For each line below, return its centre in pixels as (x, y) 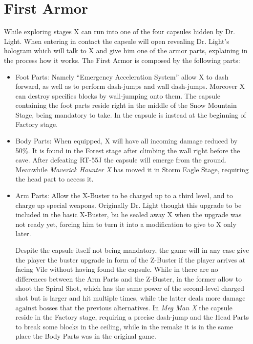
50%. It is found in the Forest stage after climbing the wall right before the (128, 150)
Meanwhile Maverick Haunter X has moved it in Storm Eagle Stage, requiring (132, 169)
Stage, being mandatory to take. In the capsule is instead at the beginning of (131, 114)
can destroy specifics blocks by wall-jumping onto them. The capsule (118, 95)
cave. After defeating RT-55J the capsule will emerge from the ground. (121, 160)
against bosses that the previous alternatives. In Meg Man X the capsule (124, 307)
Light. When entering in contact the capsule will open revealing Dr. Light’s (116, 41)
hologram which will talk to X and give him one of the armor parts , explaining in (126, 51)
